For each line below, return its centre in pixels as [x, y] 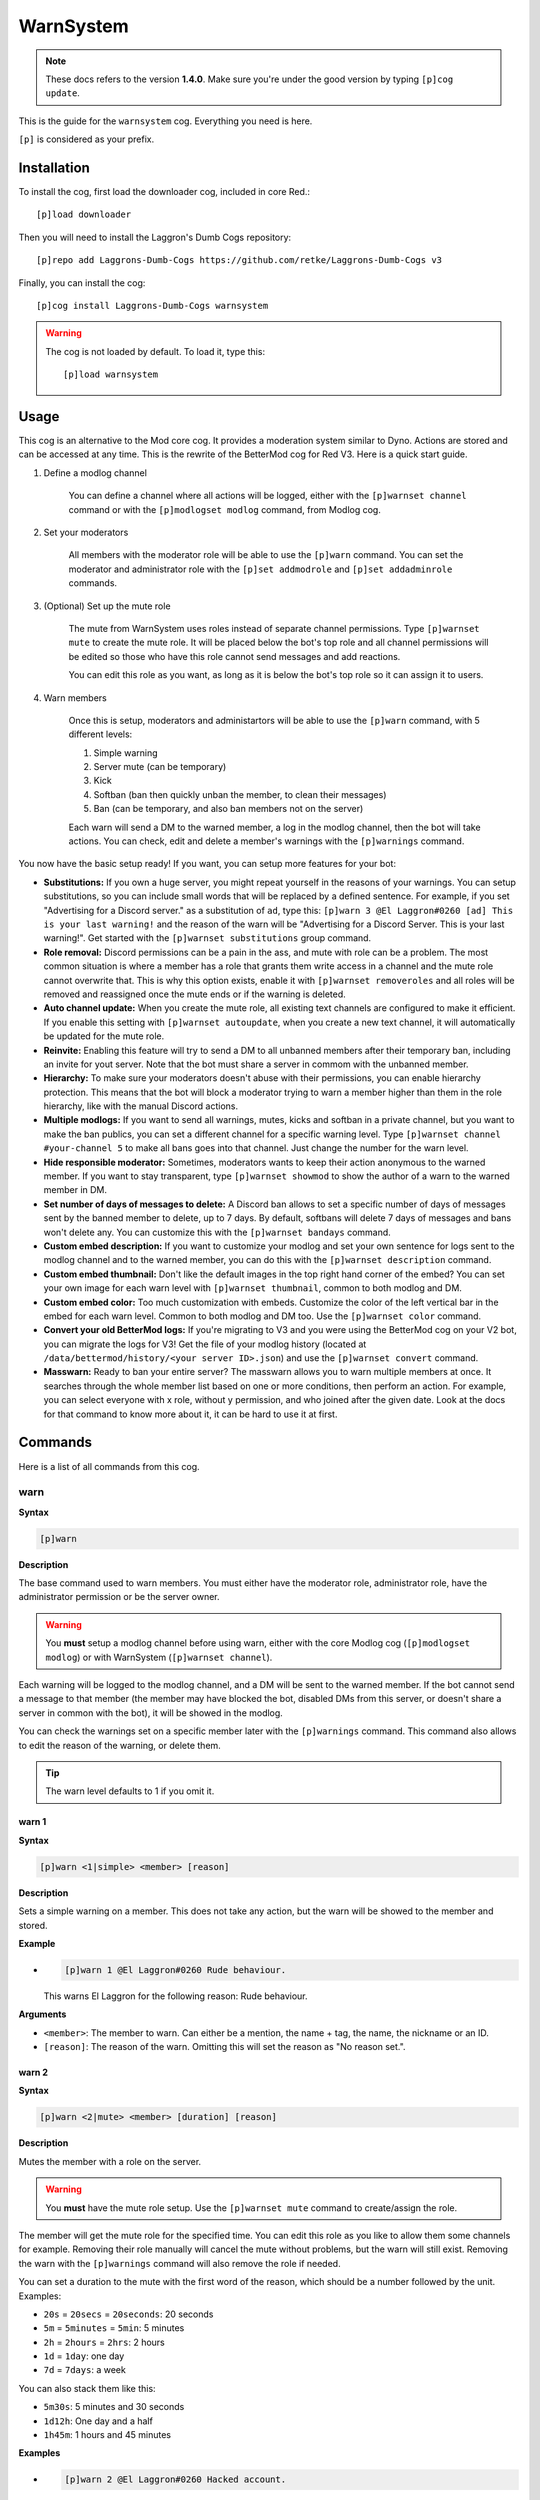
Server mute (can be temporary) [160, 767]
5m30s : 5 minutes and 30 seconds [114, 2407]
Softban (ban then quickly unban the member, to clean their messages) [240, 794]
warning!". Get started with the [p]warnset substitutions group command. [207, 938]
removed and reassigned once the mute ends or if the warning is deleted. [195, 994]
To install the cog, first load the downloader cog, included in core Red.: [164, 192]
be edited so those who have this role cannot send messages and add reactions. [234, 656]
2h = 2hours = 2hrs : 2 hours [104, 2342]
